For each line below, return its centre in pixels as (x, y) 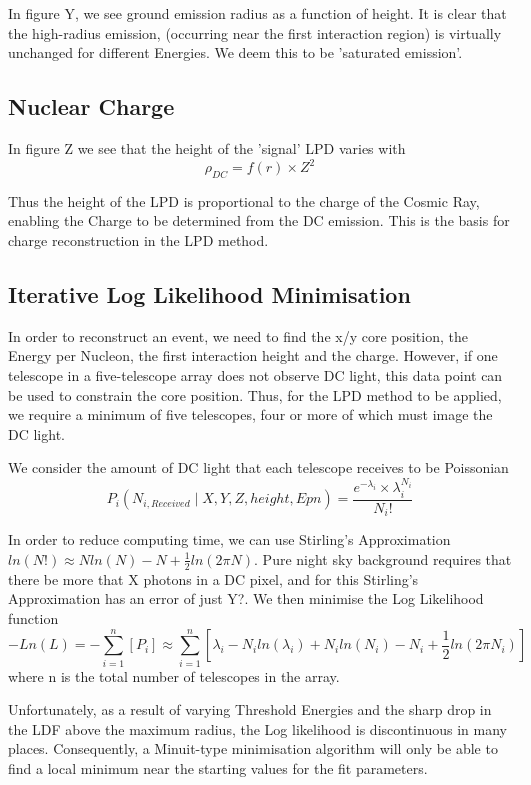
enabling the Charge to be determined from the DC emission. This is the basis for (259, 220)
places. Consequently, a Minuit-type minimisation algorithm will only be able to (253, 748)
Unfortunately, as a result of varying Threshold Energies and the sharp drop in (250, 709)
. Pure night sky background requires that (383, 558)
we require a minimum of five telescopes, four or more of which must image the (250, 414)
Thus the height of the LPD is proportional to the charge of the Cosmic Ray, (244, 200)
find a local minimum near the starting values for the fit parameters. (218, 768)
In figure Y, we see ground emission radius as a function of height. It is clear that (257, 13)
